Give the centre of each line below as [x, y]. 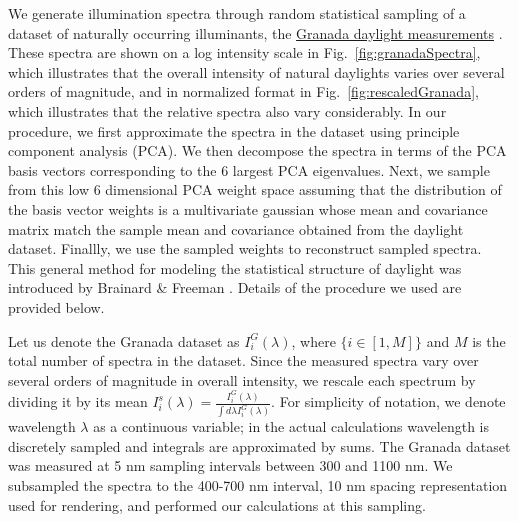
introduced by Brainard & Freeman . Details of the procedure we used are [235, 287]
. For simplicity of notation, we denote [388, 401]
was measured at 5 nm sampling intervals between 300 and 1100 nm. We [230, 465]
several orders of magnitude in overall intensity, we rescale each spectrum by [242, 379]
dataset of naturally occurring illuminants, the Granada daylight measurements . [255, 32]
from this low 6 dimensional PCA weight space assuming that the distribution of [255, 189]
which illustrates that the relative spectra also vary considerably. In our [227, 110]
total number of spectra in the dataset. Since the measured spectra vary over [243, 360]
